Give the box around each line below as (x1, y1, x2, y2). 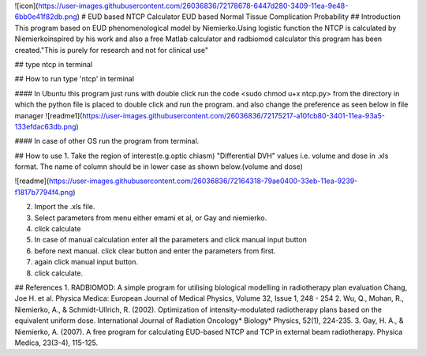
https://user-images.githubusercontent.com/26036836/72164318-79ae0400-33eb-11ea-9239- (48, 176, 358, 185)
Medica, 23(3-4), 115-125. (14, 338, 99, 347)
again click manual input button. (34, 257, 138, 267)
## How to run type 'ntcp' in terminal (14, 74, 134, 84)
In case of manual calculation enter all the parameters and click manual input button (34, 235, 307, 245)
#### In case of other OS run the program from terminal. (14, 137, 200, 146)
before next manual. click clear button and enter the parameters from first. (34, 245, 276, 256)
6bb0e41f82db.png (14, 12, 78, 21)
